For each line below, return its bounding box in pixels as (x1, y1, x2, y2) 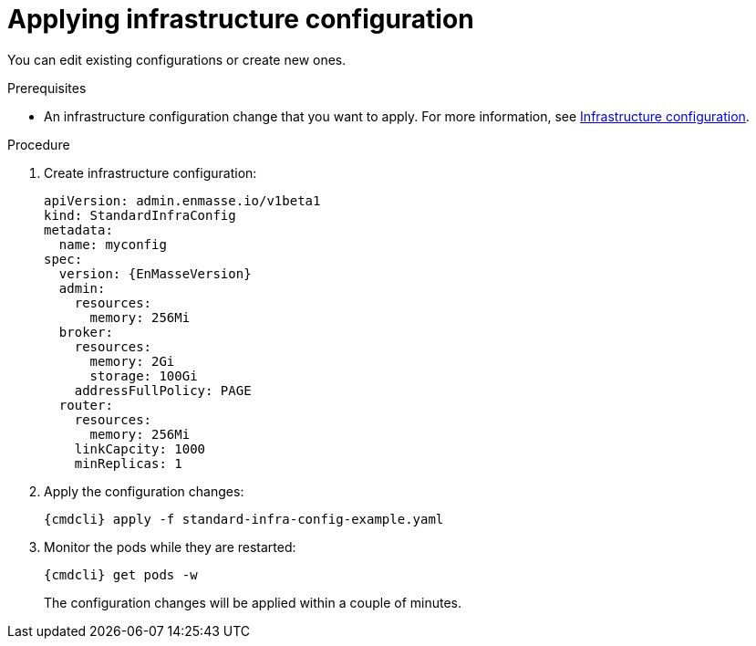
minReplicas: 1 (74, 455, 182, 471)
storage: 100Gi (89, 368, 198, 383)
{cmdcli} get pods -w (44, 567, 198, 582)
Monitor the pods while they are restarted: (44, 538, 296, 555)
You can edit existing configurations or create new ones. (7, 51, 347, 68)
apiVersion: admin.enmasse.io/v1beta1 (44, 193, 321, 208)
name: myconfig (58, 236, 167, 252)
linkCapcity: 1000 (74, 441, 206, 456)
